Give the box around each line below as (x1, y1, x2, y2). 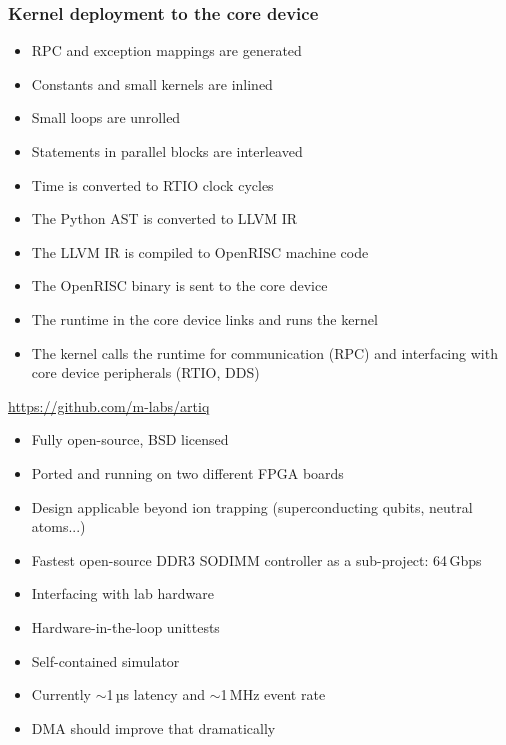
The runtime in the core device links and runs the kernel (31, 308, 378, 329)
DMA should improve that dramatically (31, 717, 276, 738)
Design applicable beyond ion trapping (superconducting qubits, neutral (31, 496, 473, 517)
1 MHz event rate (220, 684, 326, 705)
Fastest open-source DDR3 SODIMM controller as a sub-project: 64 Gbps (31, 549, 482, 570)
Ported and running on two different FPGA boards (31, 462, 344, 483)
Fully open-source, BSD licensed (31, 429, 229, 450)
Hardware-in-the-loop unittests (31, 616, 220, 637)
